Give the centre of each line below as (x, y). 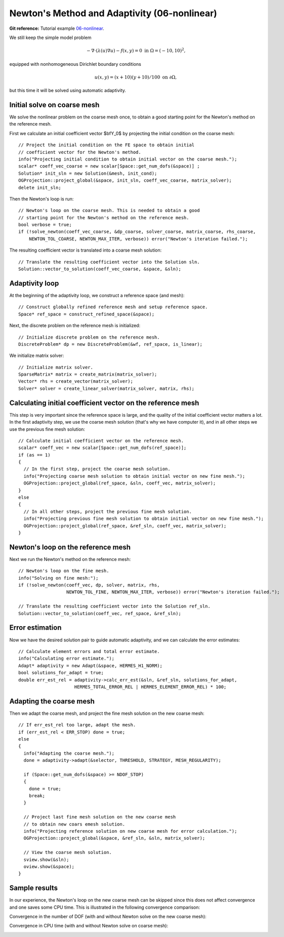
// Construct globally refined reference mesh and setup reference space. (113, 307)
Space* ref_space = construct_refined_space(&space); (86, 314)
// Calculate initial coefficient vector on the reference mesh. (101, 441)
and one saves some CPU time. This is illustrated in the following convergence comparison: (105, 907)
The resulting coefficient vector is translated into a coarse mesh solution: (86, 250)
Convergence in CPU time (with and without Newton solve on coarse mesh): (89, 926)
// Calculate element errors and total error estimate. (89, 651)
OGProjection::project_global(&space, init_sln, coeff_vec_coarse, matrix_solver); (125, 180)
